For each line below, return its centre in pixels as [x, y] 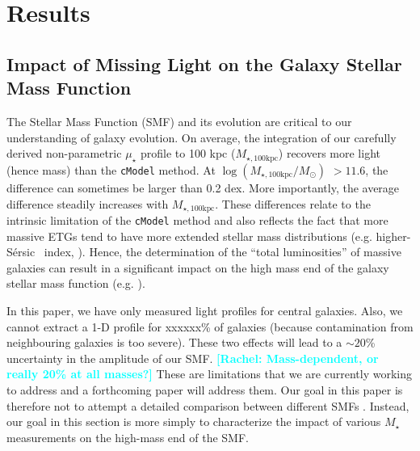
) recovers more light [329, 153]
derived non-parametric [64, 153]
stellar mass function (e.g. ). [76, 283]
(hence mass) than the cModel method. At [111, 169]
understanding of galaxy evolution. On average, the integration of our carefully [202, 137]
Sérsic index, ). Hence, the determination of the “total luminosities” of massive [204, 252]
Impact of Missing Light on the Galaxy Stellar [204, 63]
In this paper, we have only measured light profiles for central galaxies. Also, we [205, 311]
